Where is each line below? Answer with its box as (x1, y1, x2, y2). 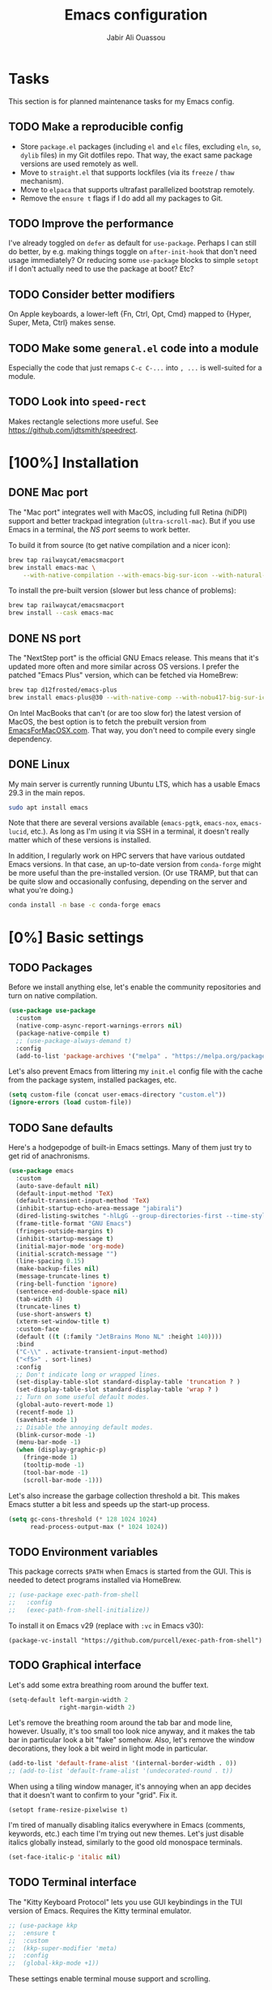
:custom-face (15, 1325, 60, 1333)
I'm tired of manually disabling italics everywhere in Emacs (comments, (8, 1820, 245, 1830)
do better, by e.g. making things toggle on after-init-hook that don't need (8, 247, 257, 256)
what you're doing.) (8, 885, 74, 895)
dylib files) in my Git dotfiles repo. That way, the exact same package (19, 150, 253, 160)
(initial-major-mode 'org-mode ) (15, 1242, 125, 1251)
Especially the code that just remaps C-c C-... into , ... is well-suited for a (8, 363, 262, 373)
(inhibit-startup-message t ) (15, 1234, 114, 1243)
